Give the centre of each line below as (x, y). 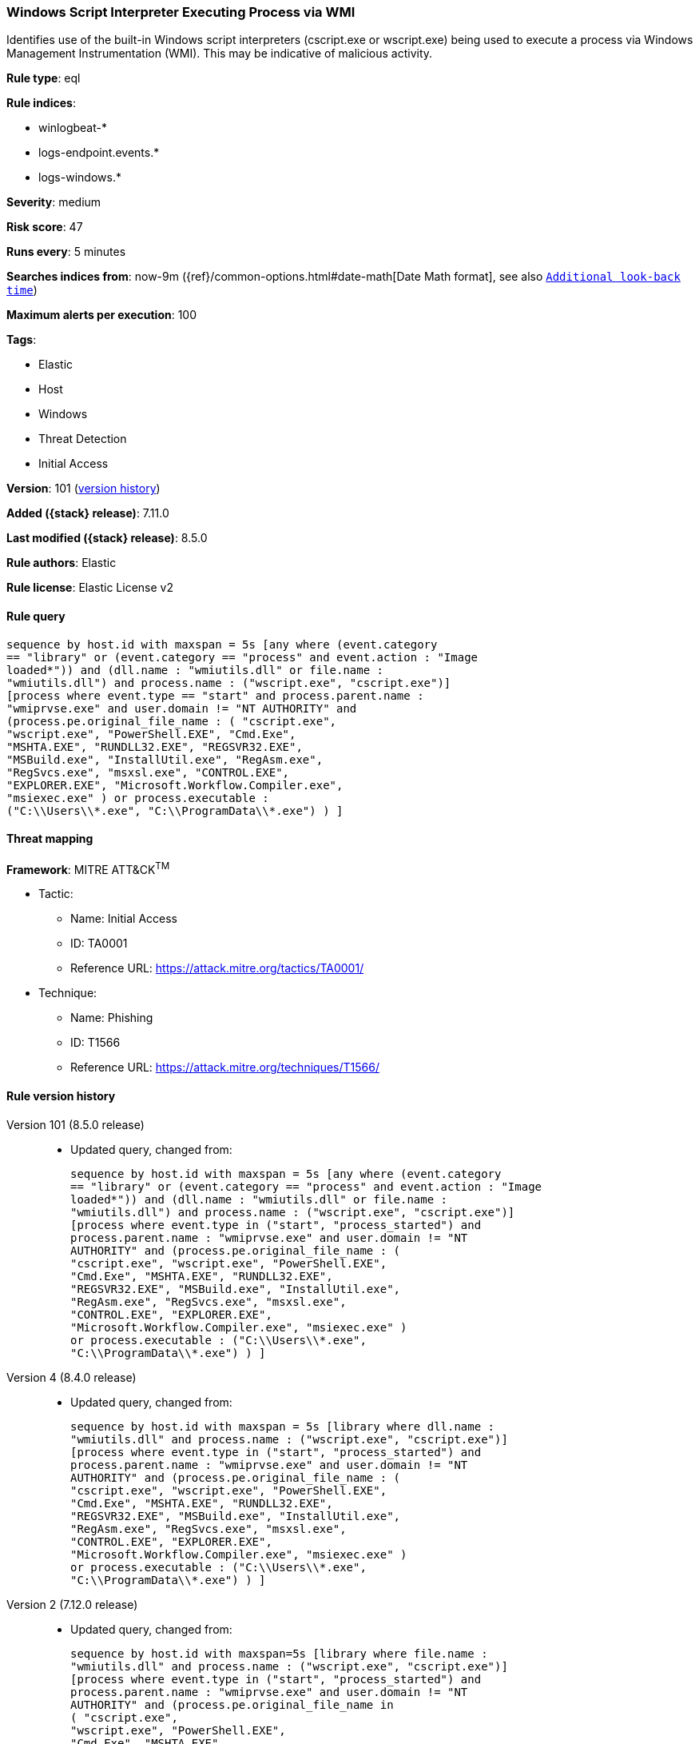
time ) (22, 290)
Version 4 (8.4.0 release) (71, 1377)
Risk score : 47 (45, 227)
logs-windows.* (80, 178)
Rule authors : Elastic (62, 563)
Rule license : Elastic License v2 (90, 588)
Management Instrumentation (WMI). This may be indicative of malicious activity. (220, 54)
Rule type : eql (44, 78)
